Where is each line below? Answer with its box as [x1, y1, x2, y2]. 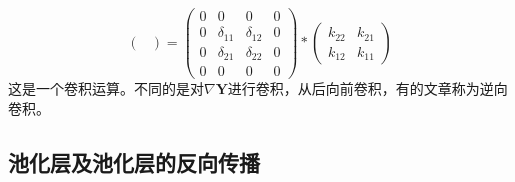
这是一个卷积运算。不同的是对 [8, 78, 204, 99]
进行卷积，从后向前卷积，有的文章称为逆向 [227, 78, 508, 99]
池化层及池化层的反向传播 [8, 146, 260, 177]
